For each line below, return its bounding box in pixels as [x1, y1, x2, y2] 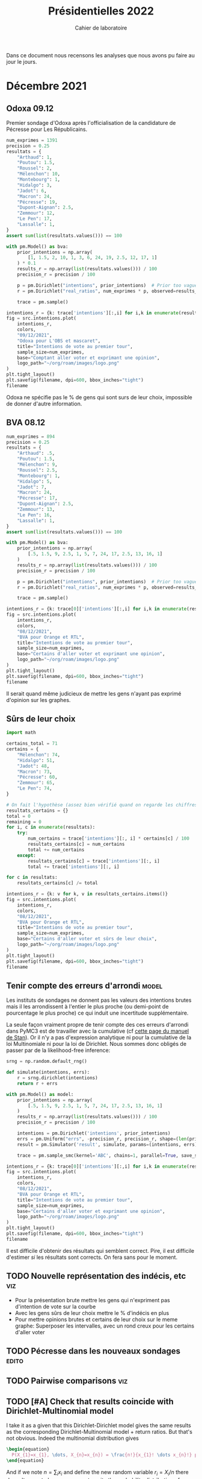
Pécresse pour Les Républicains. [6, 125, 88, 133]
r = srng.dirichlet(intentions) [17, 1075, 98, 1081]
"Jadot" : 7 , [17, 484, 47, 490]
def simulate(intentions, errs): [6, 1069, 90, 1075]
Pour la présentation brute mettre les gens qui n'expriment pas [14, 1296, 170, 1303]
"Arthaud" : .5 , [17, 451, 55, 457]
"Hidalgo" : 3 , [17, 182, 52, 188]
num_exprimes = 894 [6, 433, 55, 440]
